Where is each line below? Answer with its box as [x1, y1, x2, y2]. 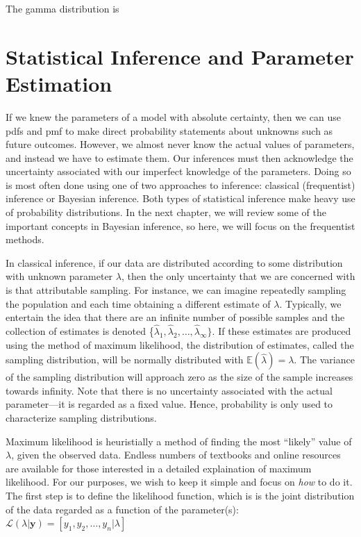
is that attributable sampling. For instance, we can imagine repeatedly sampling [6, 283, 346, 297]
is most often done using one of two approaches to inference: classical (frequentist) [6, 177, 355, 192]
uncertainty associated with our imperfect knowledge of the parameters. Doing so [6, 164, 351, 179]
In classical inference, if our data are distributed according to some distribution [6, 255, 343, 270]
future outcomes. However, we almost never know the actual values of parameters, [6, 137, 355, 151]
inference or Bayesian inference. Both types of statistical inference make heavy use [6, 191, 355, 206]
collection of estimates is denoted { [6, 324, 154, 338]
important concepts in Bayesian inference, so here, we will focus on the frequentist [6, 218, 355, 233]
